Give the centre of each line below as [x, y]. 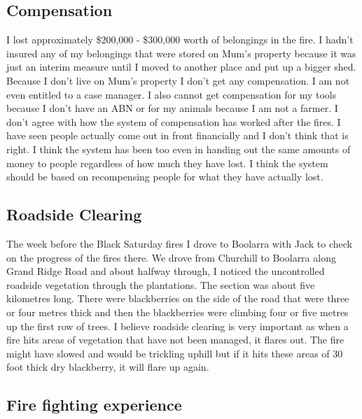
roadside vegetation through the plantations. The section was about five [161, 284]
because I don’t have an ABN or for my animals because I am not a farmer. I [172, 108]
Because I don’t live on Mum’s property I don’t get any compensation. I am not [178, 80]
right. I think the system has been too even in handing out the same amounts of [179, 149]
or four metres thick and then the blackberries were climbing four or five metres [177, 312]
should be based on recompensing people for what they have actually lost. [165, 177]
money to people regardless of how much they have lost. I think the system [167, 163]
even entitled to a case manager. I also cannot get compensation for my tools [172, 94]
